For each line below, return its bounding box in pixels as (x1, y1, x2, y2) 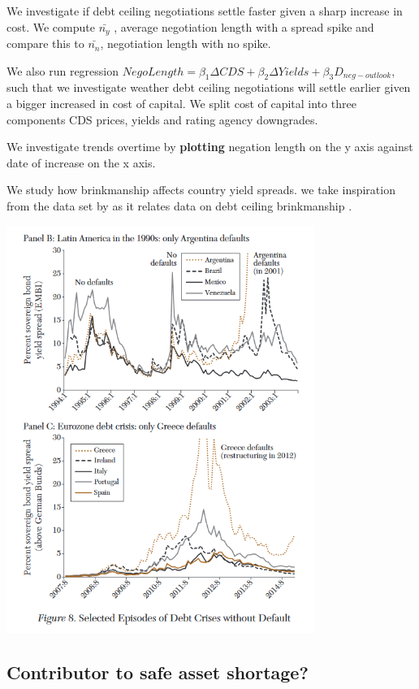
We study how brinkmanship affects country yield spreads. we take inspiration (6, 181, 395, 198)
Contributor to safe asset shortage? (6, 659, 309, 684)
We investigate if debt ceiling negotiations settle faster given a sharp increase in (6, 2, 403, 19)
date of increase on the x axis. (6, 154, 156, 171)
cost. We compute (6, 18, 95, 35)
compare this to (6, 35, 84, 52)
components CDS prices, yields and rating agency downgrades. (6, 110, 318, 128)
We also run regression (6, 62, 119, 79)
